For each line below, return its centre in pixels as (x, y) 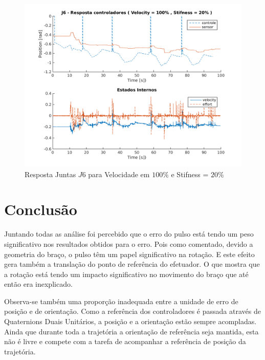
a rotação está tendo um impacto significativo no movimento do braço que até (126, 274)
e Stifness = (190, 174)
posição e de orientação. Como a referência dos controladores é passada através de (132, 311)
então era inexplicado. (38, 284)
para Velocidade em (119, 174)
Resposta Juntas (50, 174)
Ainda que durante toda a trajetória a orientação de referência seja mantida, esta (131, 331)
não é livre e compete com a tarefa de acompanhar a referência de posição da (125, 341)
